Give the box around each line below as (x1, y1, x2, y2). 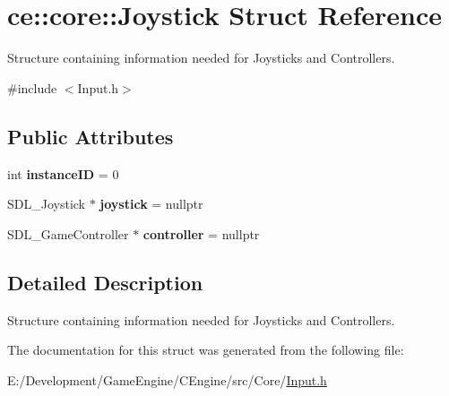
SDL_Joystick (7, 194, 85, 213)
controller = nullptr (142, 224, 260, 243)
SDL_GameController (7, 224, 129, 243)
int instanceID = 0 (7, 164, 119, 183)
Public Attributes (7, 122, 174, 150)
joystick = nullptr (99, 194, 203, 213)
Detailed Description (7, 268, 203, 296)
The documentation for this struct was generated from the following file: (7, 340, 404, 359)
